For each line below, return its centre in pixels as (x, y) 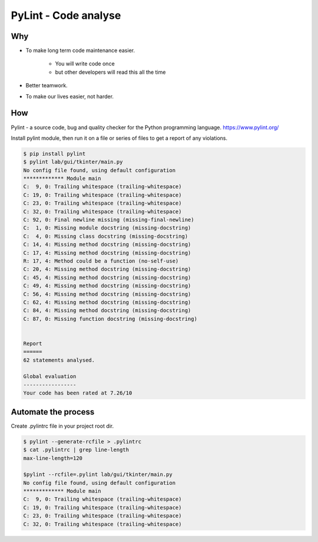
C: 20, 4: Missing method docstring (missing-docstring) (107, 269)
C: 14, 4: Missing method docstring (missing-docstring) (107, 244)
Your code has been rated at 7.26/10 (78, 393)
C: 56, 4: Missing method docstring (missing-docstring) (107, 294)
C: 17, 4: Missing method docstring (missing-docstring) (107, 253)
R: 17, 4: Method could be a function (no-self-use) (101, 261)
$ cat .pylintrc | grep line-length (76, 450)
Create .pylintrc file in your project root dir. (62, 426)
